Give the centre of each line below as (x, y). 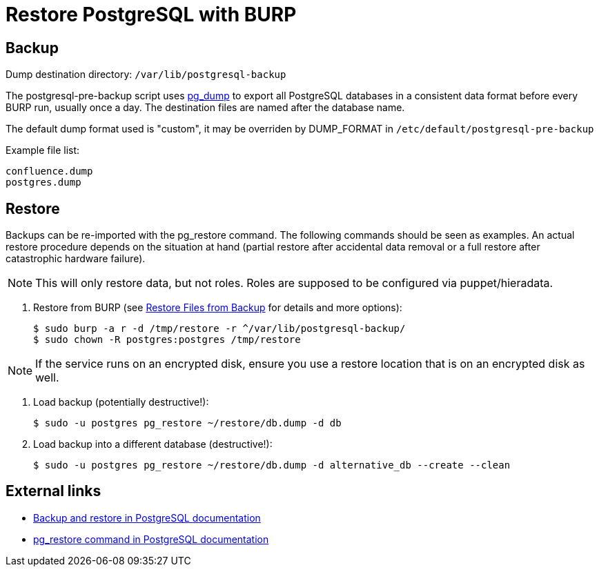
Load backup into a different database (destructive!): (153, 444)
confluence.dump (49, 171)
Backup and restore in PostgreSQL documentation (147, 517)
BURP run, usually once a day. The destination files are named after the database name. (205, 108)
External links (53, 491)
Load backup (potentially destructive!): (121, 402)
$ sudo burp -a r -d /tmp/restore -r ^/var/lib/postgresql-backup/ (219, 329)
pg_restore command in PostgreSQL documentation (151, 539)
